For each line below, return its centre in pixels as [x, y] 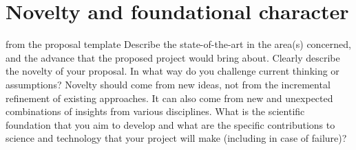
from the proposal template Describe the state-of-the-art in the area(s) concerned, [178, 44]
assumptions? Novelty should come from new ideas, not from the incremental [168, 84]
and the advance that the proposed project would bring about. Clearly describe [173, 57]
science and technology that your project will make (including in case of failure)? [176, 138]
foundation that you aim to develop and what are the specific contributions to [170, 124]
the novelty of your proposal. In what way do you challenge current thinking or [172, 71]
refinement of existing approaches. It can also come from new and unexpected [169, 98]
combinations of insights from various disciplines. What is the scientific [155, 111]
